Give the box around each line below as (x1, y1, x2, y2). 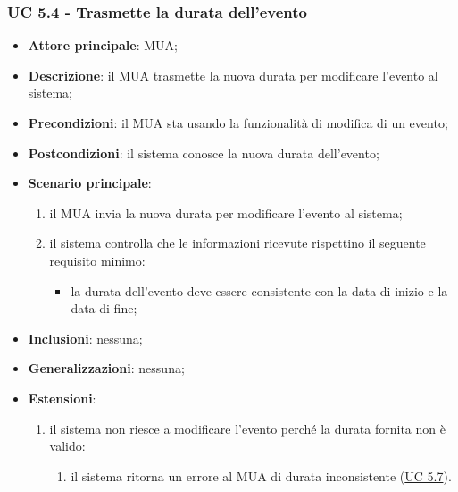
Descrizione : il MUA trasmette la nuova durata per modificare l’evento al (28, 65, 438, 84)
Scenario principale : (28, 174, 152, 192)
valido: (49, 437, 86, 455)
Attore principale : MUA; (28, 36, 178, 55)
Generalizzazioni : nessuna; (28, 359, 185, 377)
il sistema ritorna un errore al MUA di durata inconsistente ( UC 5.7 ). (71, 466, 452, 485)
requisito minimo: (49, 250, 146, 269)
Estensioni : (28, 388, 96, 407)
